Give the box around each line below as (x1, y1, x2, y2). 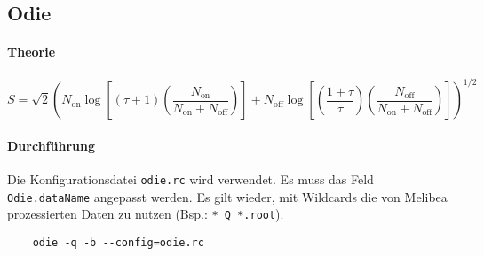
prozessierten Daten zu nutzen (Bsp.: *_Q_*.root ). (7, 205, 284, 223)
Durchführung (7, 136, 95, 154)
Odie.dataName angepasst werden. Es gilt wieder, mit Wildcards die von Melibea (7, 187, 448, 206)
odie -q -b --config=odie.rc (32, 236, 204, 249)
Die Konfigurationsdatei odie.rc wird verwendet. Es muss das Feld (7, 169, 374, 188)
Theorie (7, 43, 56, 61)
